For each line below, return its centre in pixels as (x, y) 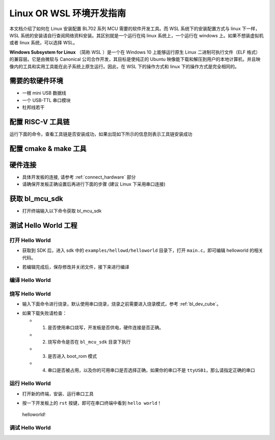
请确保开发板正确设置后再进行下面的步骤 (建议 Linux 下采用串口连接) (94, 184)
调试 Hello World (30, 428)
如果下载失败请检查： (45, 313)
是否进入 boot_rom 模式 (72, 356)
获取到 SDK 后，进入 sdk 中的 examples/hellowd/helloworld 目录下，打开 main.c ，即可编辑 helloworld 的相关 (143, 250)
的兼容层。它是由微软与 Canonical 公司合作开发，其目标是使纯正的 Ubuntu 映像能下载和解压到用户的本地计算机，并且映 (135, 59)
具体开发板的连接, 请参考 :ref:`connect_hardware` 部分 (79, 177)
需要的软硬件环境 (36, 81)
